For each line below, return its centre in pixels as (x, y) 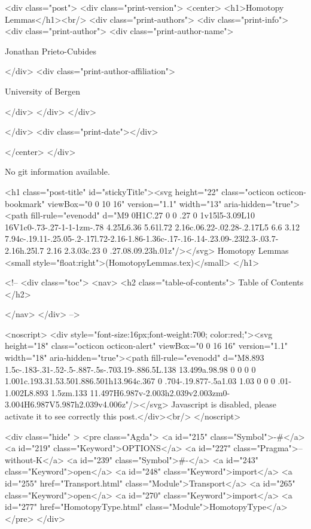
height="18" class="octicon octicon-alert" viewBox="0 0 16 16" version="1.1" (146, 346)
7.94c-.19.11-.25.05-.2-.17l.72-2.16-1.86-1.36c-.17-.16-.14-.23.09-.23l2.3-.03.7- (142, 238)
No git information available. (57, 171)
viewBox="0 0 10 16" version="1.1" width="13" (135, 203)
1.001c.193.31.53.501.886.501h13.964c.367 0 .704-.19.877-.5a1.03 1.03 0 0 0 (140, 381)
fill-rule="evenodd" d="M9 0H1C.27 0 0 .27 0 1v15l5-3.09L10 (143, 215)
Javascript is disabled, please (224, 404)
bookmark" (25, 203)
